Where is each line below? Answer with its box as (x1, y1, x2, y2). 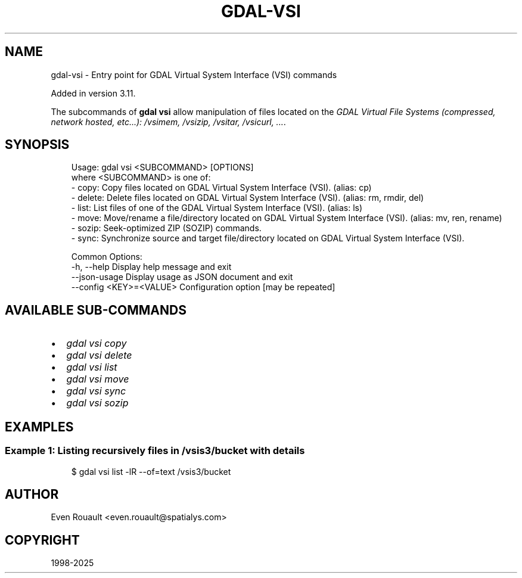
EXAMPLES (5, 419, 74, 434)
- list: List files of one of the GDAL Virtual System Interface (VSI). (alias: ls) (71, 203, 363, 213)
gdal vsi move (66, 373, 129, 386)
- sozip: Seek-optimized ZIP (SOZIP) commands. (71, 223, 262, 234)
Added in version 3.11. (51, 88, 136, 98)
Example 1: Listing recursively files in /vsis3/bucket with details (5, 445, 305, 457)
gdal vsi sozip (66, 397, 129, 409)
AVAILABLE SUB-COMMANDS (5, 302, 187, 318)
